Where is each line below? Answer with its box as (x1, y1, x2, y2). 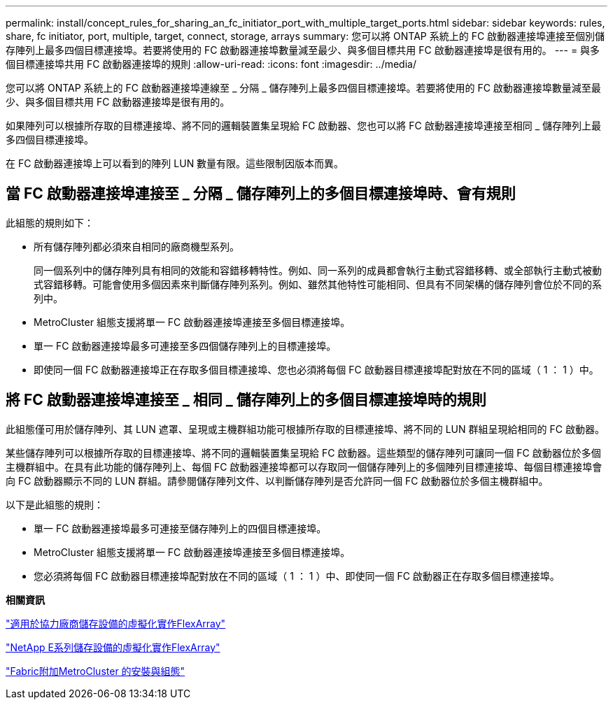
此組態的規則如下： (6, 216, 94, 229)
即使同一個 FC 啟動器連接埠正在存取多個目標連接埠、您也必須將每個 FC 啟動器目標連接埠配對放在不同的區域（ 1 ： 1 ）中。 (34, 363, 599, 376)
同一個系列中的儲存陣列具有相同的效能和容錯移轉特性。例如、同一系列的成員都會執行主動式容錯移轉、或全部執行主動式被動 (34, 264, 602, 276)
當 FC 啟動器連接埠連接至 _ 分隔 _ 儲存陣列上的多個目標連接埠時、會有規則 (6, 185, 516, 203)
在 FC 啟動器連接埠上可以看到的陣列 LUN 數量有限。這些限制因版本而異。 (6, 157, 344, 169)
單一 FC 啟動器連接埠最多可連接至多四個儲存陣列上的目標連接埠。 (34, 339, 337, 352)
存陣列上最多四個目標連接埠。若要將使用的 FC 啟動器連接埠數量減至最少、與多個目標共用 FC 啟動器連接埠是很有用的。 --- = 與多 (6, 44, 600, 56)
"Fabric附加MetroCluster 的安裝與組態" (6, 664, 185, 677)
